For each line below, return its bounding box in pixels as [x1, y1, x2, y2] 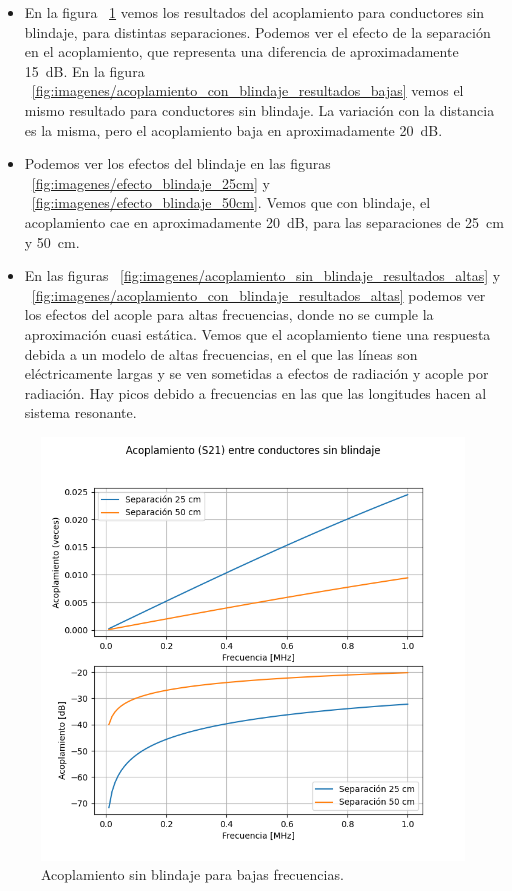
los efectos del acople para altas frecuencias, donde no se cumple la [24, 304, 434, 325]
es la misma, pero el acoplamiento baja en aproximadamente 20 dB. [24, 119, 443, 140]
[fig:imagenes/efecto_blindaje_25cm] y [31, 172, 270, 193]
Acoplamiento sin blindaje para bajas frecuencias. [41, 864, 344, 885]
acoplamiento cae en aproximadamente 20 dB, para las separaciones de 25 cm [24, 211, 505, 232]
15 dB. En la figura [24, 60, 145, 81]
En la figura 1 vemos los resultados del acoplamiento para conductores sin [24, 2, 485, 22]
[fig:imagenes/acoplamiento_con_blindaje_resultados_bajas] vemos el [31, 80, 464, 101]
